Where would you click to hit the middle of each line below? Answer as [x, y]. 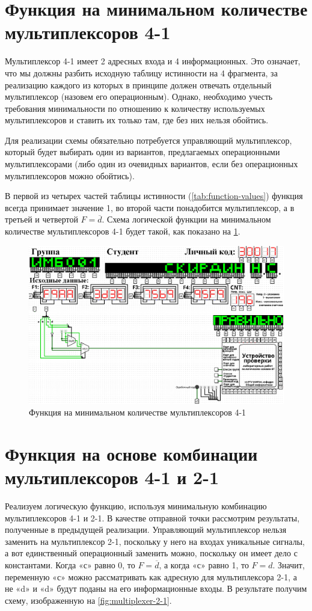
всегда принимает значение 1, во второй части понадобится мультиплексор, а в [150, 207]
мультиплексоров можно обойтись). [70, 175]
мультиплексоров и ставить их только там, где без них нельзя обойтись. [137, 120]
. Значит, [289, 565]
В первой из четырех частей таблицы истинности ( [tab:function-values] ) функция [154, 196]
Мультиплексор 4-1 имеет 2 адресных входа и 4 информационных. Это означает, [153, 61]
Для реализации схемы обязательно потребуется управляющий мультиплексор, [148, 140]
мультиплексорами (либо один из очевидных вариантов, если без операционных [151, 164]
